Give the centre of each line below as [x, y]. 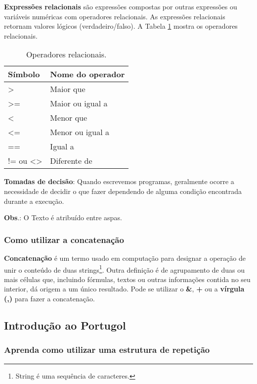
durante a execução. [34, 201]
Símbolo [24, 74]
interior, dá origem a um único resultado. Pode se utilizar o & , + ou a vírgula [124, 289]
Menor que [69, 118]
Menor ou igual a [80, 132]
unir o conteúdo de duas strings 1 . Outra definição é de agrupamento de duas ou [125, 269]
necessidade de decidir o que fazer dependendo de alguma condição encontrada [123, 191]
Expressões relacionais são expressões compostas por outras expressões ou [121, 6]
